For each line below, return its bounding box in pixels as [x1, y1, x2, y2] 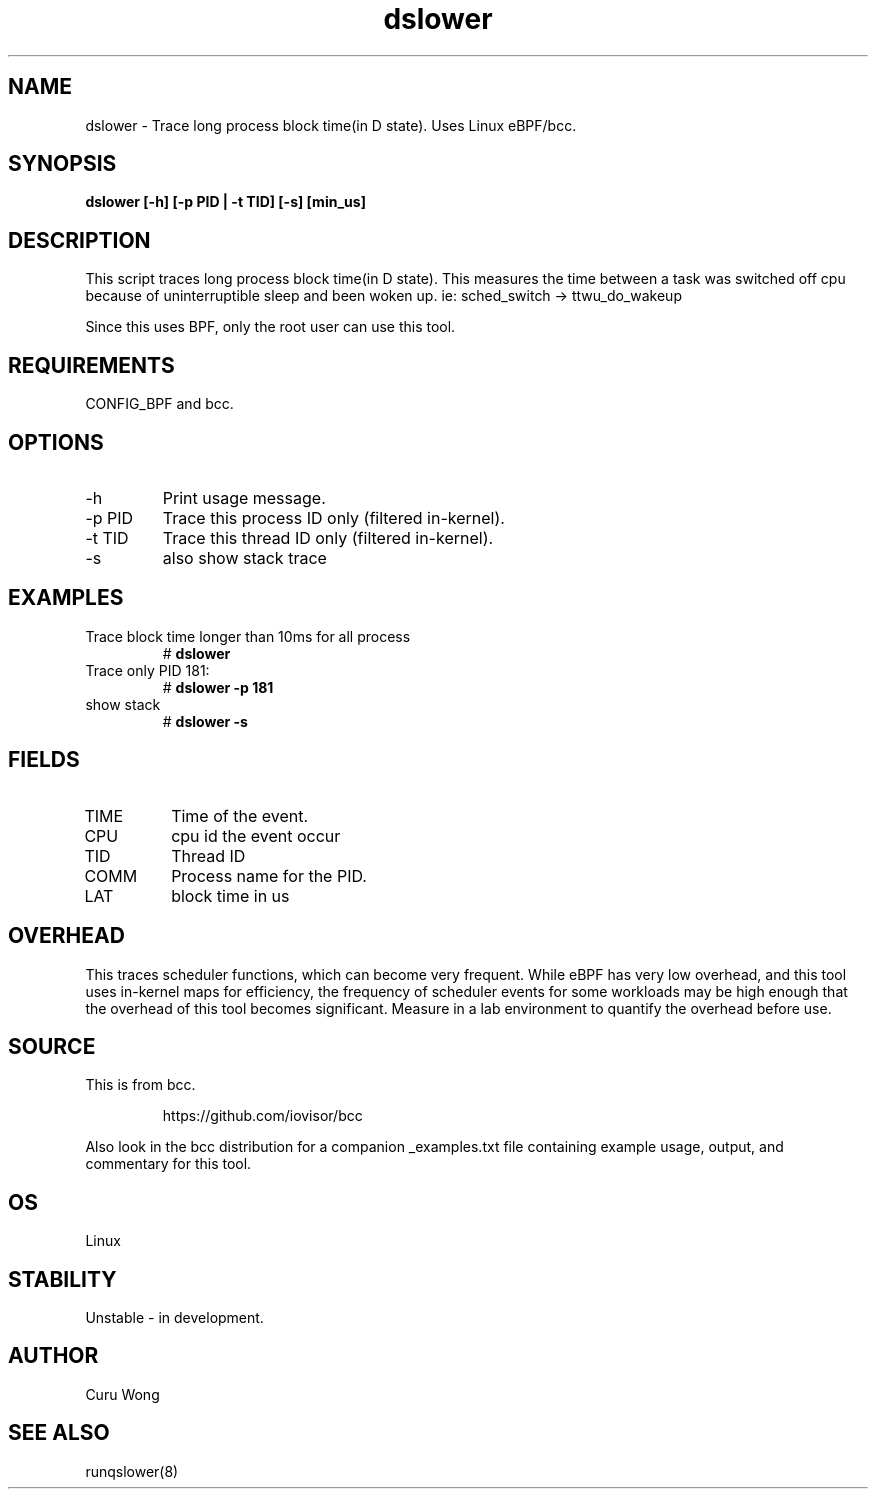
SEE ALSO [8, 1420, 110, 1446]
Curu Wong [85, 1385, 160, 1403]
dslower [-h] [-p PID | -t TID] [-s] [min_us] [85, 193, 366, 211]
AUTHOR [8, 1343, 99, 1369]
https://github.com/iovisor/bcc [162, 1107, 363, 1125]
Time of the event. [171, 805, 309, 826]
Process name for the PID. [171, 865, 367, 886]
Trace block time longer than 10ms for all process [85, 627, 411, 645]
